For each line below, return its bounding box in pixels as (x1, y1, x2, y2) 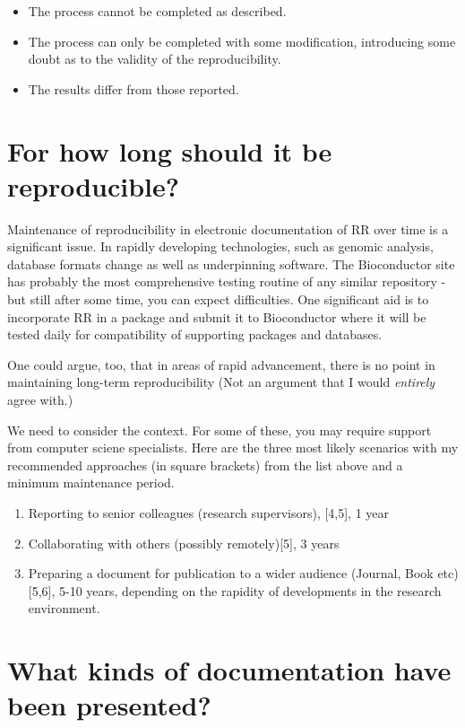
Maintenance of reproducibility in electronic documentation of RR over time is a (7, 219, 449, 238)
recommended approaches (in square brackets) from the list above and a (7, 455, 403, 474)
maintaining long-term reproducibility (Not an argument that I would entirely (7, 373, 435, 391)
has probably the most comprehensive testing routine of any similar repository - (7, 272, 446, 291)
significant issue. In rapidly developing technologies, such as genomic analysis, (7, 237, 434, 256)
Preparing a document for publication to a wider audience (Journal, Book (28, 564, 434, 583)
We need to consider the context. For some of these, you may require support (7, 420, 432, 439)
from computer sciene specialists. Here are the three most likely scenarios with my (7, 438, 459, 457)
